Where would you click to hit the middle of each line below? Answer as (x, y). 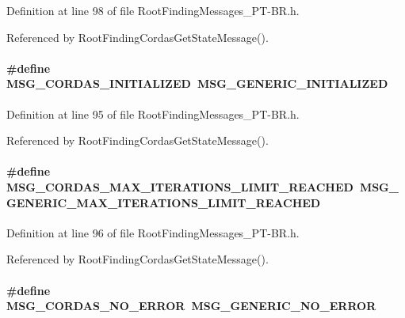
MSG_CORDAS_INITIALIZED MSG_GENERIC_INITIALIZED (197, 83)
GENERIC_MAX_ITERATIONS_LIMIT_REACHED (164, 202)
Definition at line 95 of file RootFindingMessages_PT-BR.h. (153, 114)
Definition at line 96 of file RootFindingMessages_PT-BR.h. (153, 232)
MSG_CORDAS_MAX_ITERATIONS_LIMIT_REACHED (180, 186)
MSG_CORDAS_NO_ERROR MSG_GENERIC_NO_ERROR (191, 306)
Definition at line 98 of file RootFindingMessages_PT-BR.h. (153, 10)
